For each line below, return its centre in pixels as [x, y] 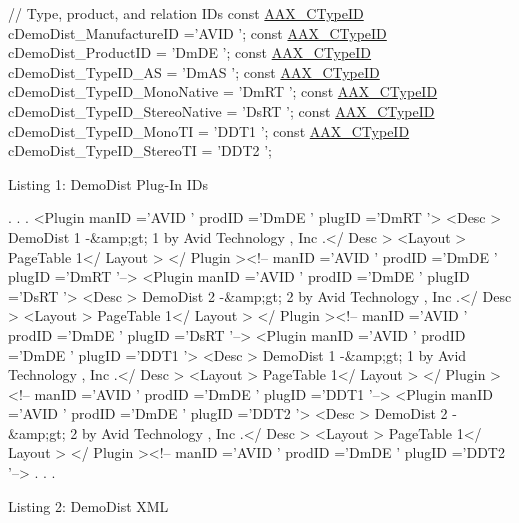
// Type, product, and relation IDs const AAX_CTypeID [186, 13]
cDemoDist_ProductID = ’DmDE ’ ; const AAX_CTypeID [190, 52]
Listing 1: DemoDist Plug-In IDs [108, 183]
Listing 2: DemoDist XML [88, 505]
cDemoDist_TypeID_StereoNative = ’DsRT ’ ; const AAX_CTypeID [221, 110]
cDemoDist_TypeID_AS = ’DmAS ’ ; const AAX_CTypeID [194, 71]
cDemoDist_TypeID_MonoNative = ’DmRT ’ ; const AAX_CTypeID [223, 91]
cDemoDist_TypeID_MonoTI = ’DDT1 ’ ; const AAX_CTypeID [209, 130]
